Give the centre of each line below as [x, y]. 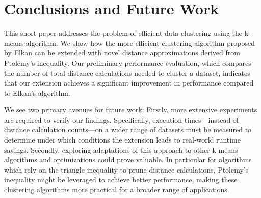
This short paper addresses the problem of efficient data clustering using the [123, 33]
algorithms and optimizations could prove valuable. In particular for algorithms [128, 160]
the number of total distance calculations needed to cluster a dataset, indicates [127, 73]
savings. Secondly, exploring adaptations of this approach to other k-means [121, 149]
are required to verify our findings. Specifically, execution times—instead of [122, 119]
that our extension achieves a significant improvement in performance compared [129, 83]
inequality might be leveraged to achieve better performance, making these [121, 179]
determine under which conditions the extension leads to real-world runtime [122, 140]
